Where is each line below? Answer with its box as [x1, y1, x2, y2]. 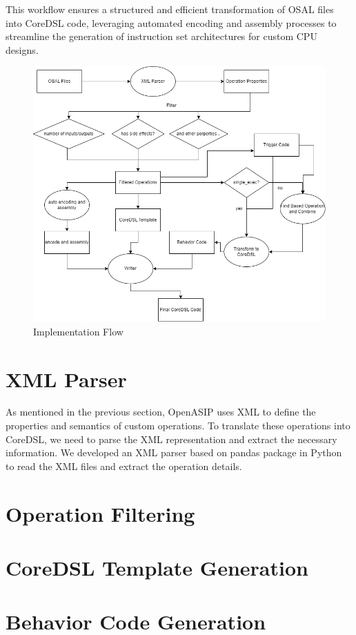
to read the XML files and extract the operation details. [6, 458, 242, 473]
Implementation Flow [33, 324, 123, 338]
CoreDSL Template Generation [6, 553, 308, 581]
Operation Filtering [6, 499, 195, 527]
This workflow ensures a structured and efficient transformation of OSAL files [6, 2, 334, 16]
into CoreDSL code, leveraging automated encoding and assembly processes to [6, 15, 337, 30]
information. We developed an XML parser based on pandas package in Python [6, 445, 342, 460]
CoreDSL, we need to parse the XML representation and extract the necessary [6, 431, 337, 446]
